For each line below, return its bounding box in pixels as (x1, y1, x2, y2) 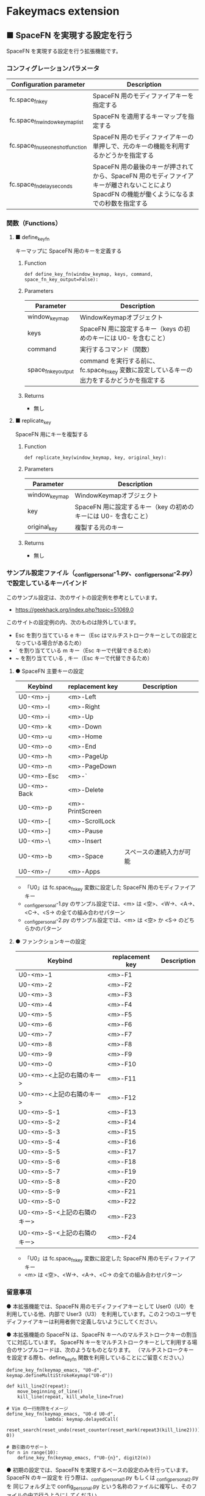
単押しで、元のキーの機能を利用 (92, 142, 184, 151)
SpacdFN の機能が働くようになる (92, 190, 189, 199)
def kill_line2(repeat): (6, 1383, 70, 1389)
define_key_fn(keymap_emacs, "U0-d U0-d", (6, 1411, 116, 1417)
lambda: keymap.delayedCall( (45, 1417, 119, 1423)
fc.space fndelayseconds (9, 180, 73, 190)
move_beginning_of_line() (17, 1389, 84, 1395)
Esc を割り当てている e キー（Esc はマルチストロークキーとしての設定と (15, 631, 198, 639)
